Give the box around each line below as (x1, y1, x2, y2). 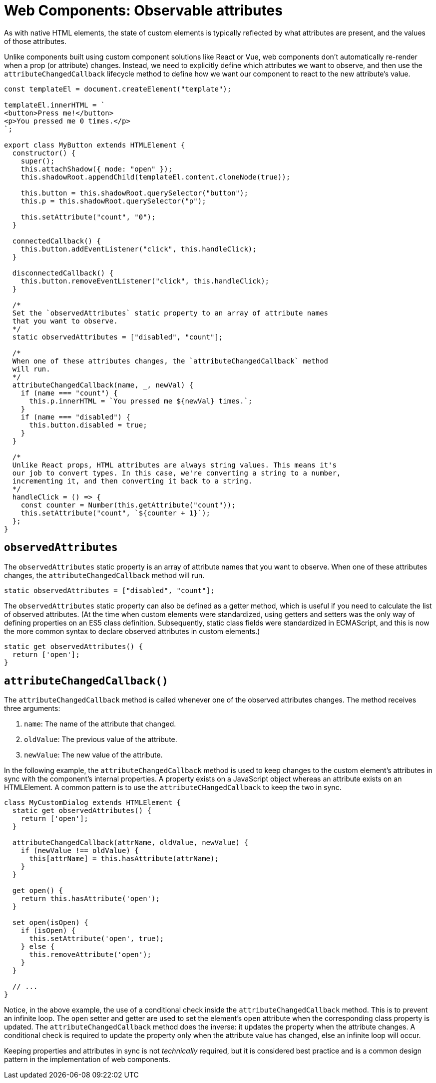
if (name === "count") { (20, 388, 118, 397)
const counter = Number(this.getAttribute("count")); (20, 500, 236, 509)
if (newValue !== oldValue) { (20, 846, 139, 855)
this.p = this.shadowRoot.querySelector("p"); (20, 196, 206, 205)
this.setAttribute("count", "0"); (20, 212, 156, 221)
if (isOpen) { (20, 926, 76, 935)
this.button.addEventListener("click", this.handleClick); (20, 244, 257, 253)
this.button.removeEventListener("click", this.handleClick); (20, 276, 270, 285)
